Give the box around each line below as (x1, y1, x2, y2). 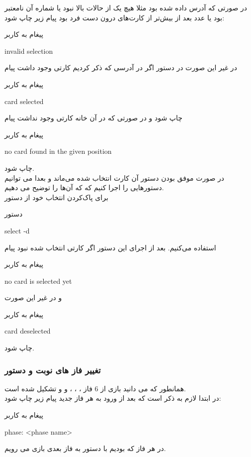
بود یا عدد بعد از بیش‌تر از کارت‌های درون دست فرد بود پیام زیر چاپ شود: (4, 12, 225, 22)
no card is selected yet (4, 275, 72, 286)
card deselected (4, 326, 51, 336)
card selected (4, 96, 44, 106)
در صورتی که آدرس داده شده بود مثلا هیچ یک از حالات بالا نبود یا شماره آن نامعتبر (4, 2, 248, 12)
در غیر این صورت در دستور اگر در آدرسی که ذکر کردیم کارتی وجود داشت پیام (4, 62, 237, 73)
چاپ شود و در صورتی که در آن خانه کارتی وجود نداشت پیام (4, 113, 182, 123)
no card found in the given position (4, 146, 112, 156)
